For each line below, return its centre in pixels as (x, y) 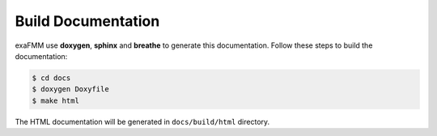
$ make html (56, 100)
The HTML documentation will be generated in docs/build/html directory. (142, 121)
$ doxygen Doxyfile (70, 89)
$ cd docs (51, 78)
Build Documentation (87, 21)
